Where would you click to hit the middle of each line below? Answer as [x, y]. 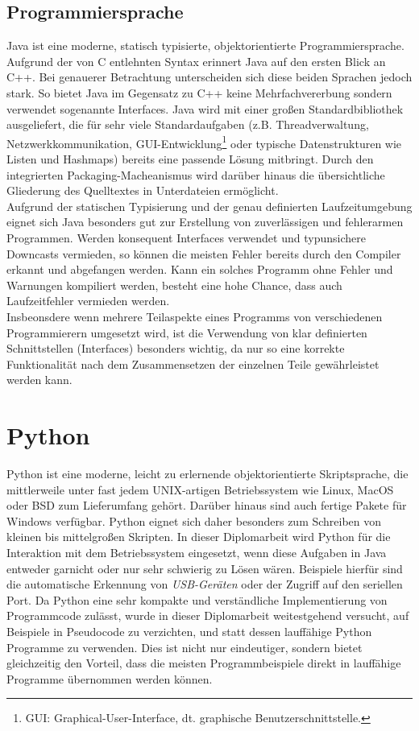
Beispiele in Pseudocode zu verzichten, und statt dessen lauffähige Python [189, 631]
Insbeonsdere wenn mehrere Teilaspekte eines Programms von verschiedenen [195, 316]
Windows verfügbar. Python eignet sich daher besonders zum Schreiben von [194, 520]
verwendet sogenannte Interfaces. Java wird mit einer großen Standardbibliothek [205, 108]
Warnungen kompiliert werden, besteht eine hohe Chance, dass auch [174, 285]
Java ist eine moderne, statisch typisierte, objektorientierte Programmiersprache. [205, 45]
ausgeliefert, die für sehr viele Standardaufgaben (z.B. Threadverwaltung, [188, 124]
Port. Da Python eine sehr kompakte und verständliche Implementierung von [197, 599]
